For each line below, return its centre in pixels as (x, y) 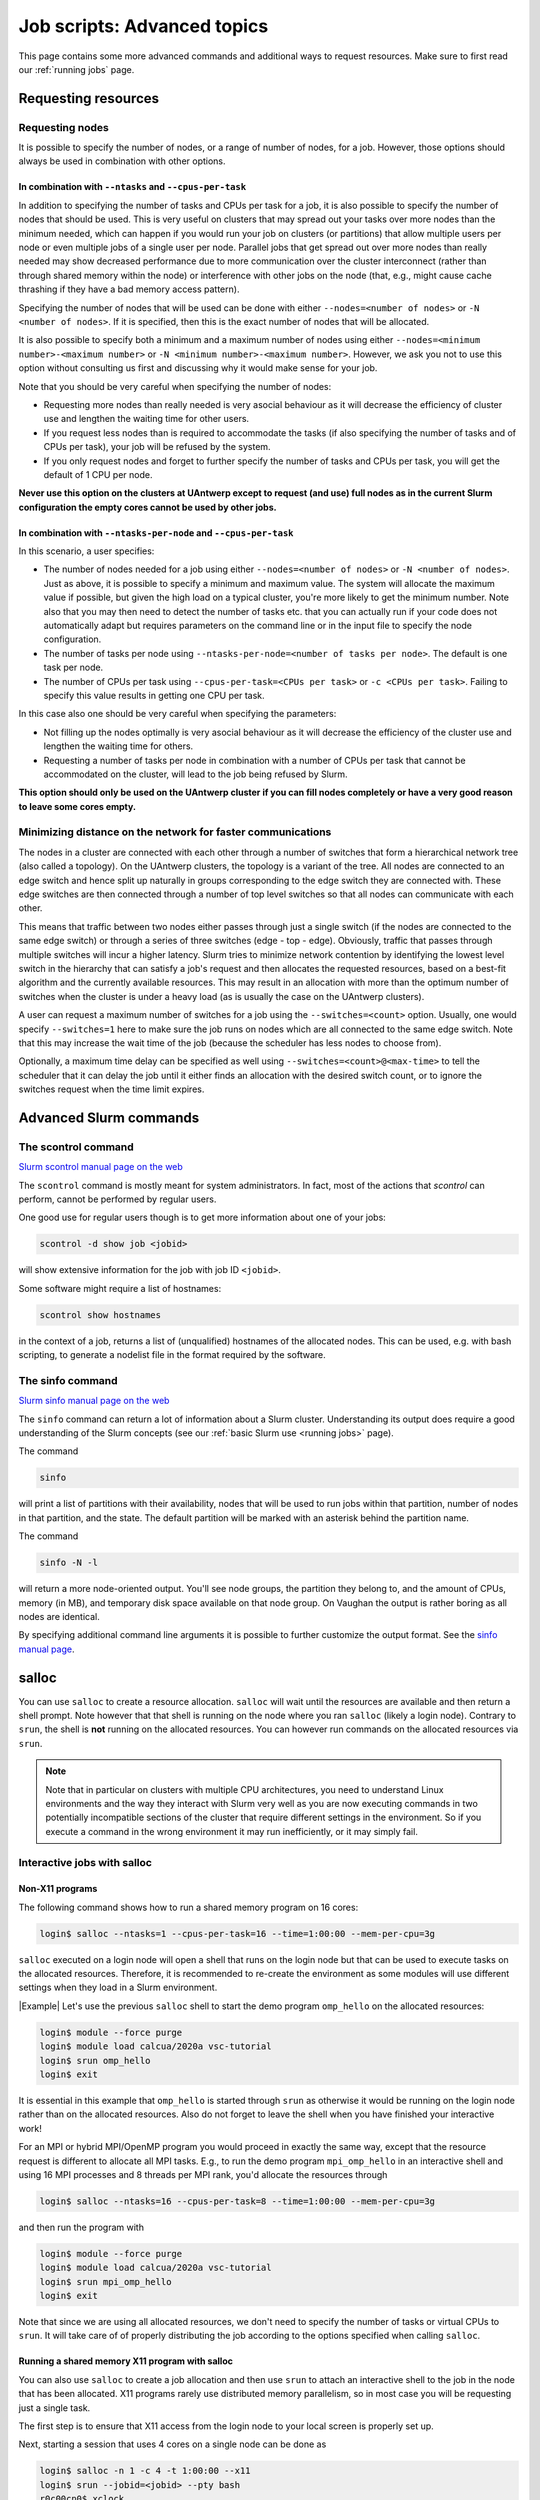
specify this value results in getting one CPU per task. (154, 695)
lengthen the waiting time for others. (118, 746)
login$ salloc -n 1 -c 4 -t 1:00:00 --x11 (145, 2471)
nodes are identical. (59, 1616)
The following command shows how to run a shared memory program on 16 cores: (188, 1907)
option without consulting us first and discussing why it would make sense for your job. (198, 368)
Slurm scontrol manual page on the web (101, 1167)
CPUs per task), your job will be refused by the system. (157, 447)
